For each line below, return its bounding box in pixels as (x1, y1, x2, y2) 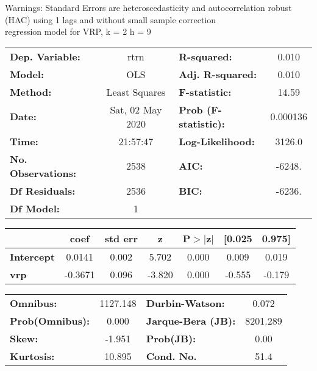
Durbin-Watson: (146, 295, 225, 310)
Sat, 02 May (110, 102, 162, 117)
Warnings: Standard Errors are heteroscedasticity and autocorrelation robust (5, 1, 292, 13)
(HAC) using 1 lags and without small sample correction (5, 13, 216, 26)
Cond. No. (146, 348, 197, 363)
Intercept (10, 249, 55, 264)
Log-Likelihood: (179, 134, 255, 148)
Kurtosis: (10, 348, 55, 363)
